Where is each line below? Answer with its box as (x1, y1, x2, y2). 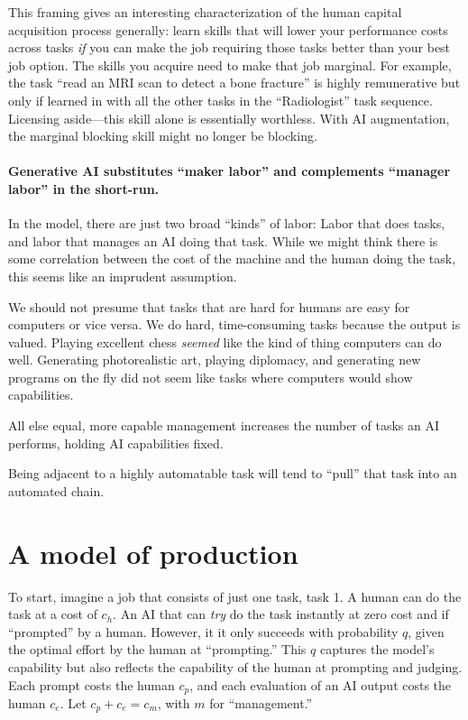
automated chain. (8, 481, 105, 500)
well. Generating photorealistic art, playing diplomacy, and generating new (8, 350, 421, 369)
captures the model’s (319, 640, 435, 659)
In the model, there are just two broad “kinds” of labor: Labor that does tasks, (8, 214, 445, 233)
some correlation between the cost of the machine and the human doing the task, (8, 249, 456, 268)
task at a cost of (8, 605, 97, 623)
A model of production (8, 534, 298, 571)
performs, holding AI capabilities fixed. (8, 433, 224, 452)
